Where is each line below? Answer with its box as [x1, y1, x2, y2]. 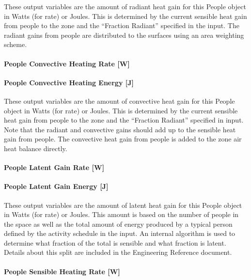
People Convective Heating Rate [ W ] [4, 58, 130, 68]
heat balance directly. [4, 143, 67, 153]
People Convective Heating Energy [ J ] [4, 77, 134, 87]
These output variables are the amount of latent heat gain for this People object [4, 200, 242, 210]
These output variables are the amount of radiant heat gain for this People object [4, 1, 246, 11]
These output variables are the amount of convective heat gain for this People [4, 95, 235, 106]
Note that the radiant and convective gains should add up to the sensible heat [4, 124, 236, 134]
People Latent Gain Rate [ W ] [4, 162, 105, 172]
